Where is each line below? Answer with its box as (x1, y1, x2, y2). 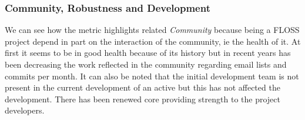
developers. (5, 104, 45, 116)
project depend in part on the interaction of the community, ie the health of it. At (5, 35, 301, 47)
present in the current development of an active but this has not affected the (5, 81, 280, 94)
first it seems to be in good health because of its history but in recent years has (5, 46, 291, 59)
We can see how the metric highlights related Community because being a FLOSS (5, 24, 300, 36)
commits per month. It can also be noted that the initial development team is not (5, 69, 299, 82)
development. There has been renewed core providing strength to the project (5, 92, 280, 105)
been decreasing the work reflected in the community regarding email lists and (5, 58, 287, 70)
